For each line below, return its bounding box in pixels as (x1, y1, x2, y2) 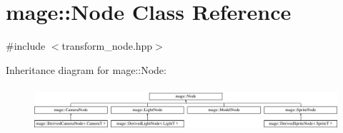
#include (6, 38, 46, 53)
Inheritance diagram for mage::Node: (6, 62, 166, 77)
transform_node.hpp (61, 38, 153, 53)
